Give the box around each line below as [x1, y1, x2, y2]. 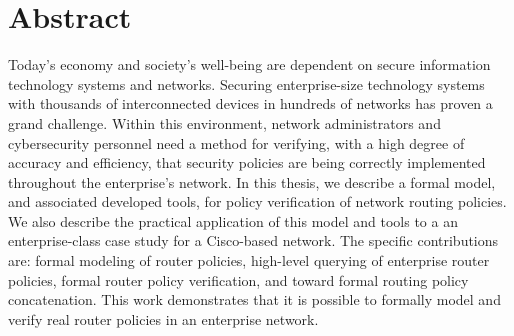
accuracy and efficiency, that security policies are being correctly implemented [8, 152, 486, 173]
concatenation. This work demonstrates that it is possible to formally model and [8, 289, 501, 310]
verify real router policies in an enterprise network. [8, 308, 319, 329]
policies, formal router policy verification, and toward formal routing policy [8, 269, 469, 290]
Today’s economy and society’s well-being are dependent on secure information [8, 54, 491, 75]
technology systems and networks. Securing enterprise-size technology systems [8, 73, 485, 94]
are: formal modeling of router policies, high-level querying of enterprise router [8, 250, 490, 271]
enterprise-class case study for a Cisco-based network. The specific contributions [8, 230, 499, 251]
